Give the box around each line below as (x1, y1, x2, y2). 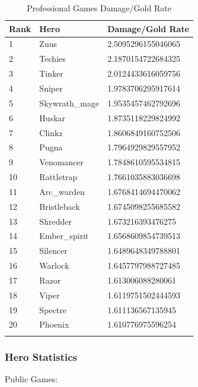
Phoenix (39, 318, 69, 331)
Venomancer (39, 156, 84, 168)
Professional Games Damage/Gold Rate (27, 2, 171, 14)
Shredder (39, 215, 72, 227)
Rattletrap (39, 171, 78, 183)
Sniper (39, 81, 63, 94)
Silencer (39, 244, 68, 257)
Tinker (39, 67, 63, 80)
